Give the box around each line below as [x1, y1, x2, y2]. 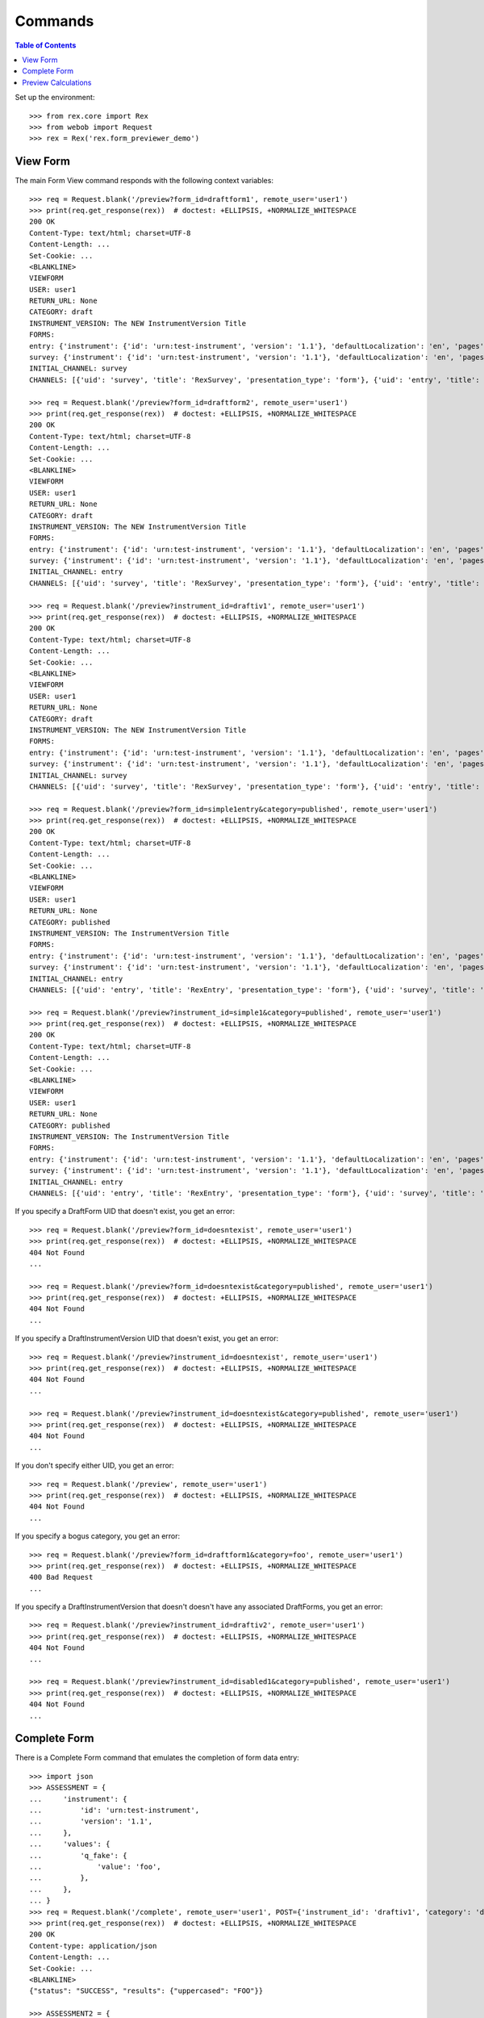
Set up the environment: [15, 93, 95, 103]
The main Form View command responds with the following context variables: [15, 176, 274, 186]
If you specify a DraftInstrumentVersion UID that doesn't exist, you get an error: [15, 1333, 279, 1343]
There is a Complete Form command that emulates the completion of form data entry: [15, 1752, 300, 1763]
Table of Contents [15, 40, 77, 50]
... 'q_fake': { [29, 1851, 127, 1860]
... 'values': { [29, 1840, 111, 1848]
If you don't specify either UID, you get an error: [15, 1461, 174, 1471]
